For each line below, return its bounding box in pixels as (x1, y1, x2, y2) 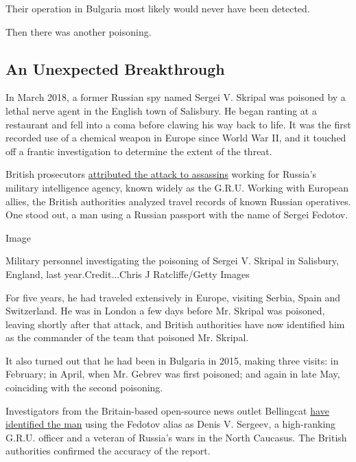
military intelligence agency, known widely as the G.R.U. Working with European (5, 180, 349, 194)
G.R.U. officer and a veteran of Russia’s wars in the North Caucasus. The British (5, 430, 347, 444)
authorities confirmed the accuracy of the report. (5, 443, 211, 458)
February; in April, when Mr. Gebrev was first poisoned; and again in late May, (5, 367, 340, 381)
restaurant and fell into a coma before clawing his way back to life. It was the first (5, 117, 351, 131)
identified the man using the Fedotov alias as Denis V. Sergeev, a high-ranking (5, 417, 336, 431)
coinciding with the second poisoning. (5, 380, 163, 395)
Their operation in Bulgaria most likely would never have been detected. (5, 1, 310, 15)
